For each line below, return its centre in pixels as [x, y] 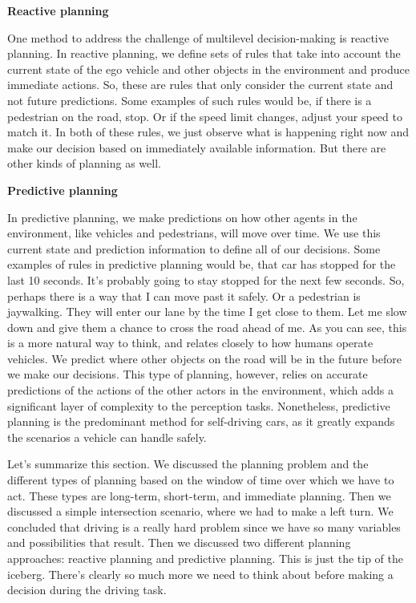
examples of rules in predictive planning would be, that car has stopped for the [202, 264]
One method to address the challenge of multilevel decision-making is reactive [198, 37]
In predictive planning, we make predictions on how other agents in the [182, 217]
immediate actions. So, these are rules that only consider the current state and [200, 85]
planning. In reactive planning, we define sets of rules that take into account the [204, 53]
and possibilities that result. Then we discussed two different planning [179, 542]
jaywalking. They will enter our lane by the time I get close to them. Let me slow [207, 312]
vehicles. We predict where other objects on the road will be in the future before [204, 358]
